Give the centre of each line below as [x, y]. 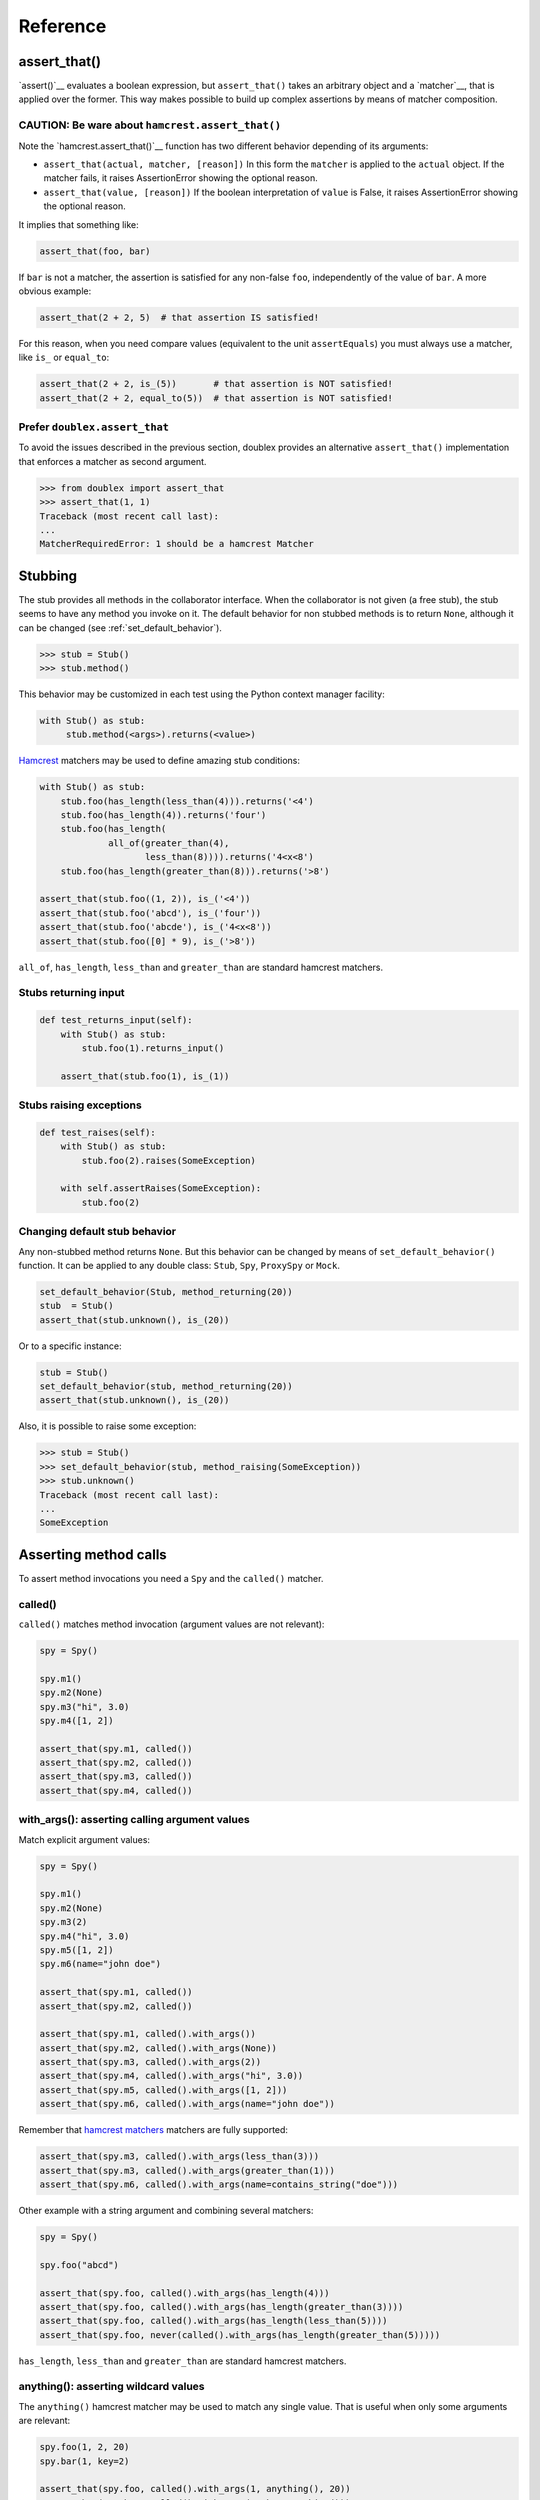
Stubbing [48, 575]
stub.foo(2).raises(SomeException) [169, 1160]
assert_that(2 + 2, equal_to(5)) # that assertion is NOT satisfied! [216, 398]
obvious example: [55, 291]
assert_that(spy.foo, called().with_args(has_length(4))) [184, 2293]
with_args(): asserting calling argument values [134, 1820]
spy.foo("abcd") [79, 2264]
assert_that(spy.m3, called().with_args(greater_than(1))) [187, 2170]
